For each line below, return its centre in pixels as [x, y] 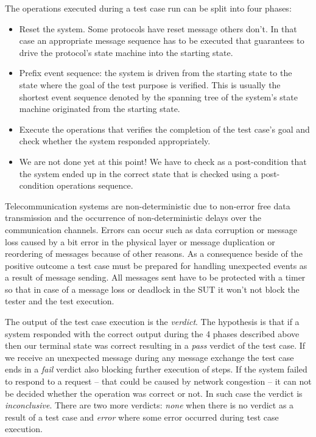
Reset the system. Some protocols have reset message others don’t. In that [158, 28]
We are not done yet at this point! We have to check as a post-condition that [163, 161]
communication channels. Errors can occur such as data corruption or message [151, 229]
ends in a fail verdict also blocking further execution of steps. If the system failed [156, 369]
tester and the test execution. [60, 301]
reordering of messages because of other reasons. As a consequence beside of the [154, 253]
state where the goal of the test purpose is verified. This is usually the [150, 84]
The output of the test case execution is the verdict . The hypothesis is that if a [152, 322]
